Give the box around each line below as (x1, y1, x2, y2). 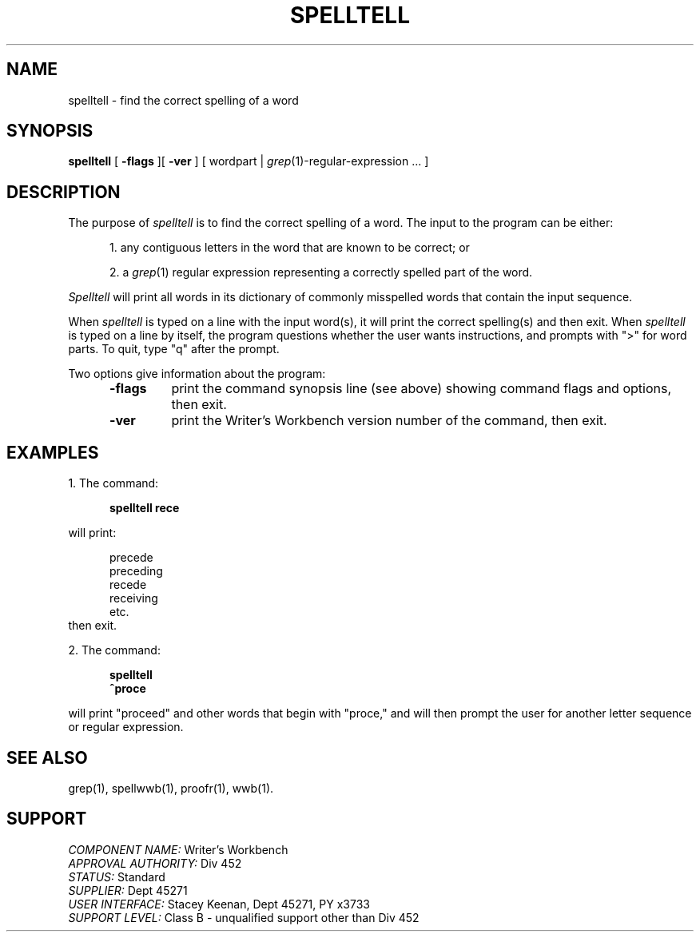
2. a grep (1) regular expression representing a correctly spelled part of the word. (109, 265, 533, 280)
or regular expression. (68, 720, 184, 734)
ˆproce (109, 682, 146, 696)
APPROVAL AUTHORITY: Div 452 (68, 856, 242, 870)
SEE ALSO (6, 747, 88, 768)
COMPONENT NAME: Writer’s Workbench (68, 842, 288, 857)
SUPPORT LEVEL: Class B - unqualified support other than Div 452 (68, 910, 420, 924)
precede (109, 550, 153, 565)
